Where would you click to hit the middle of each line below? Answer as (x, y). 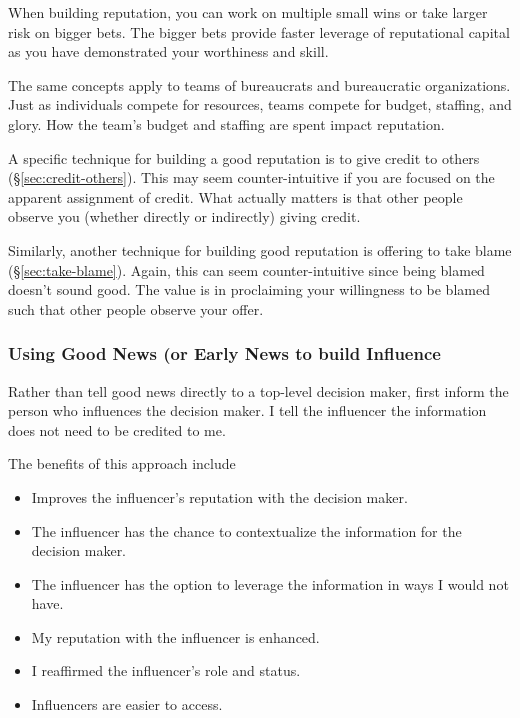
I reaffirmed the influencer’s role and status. (166, 670)
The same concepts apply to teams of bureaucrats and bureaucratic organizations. (259, 84)
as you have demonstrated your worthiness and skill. (168, 51)
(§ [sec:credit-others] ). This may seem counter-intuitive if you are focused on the (251, 177)
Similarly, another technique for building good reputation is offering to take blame (260, 249)
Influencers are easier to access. (127, 704)
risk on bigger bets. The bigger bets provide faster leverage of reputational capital (259, 31)
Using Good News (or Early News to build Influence (224, 353)
